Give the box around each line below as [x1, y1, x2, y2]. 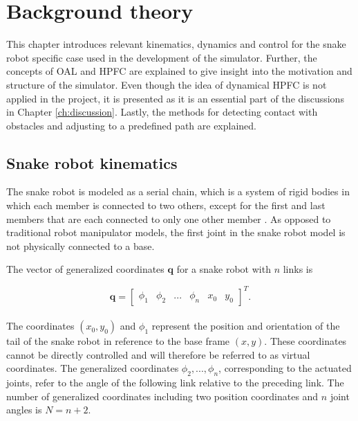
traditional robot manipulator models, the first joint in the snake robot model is [6, 225, 346, 240]
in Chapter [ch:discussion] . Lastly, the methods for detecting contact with [6, 105, 318, 119]
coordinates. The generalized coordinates [6, 361, 179, 375]
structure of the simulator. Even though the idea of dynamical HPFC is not [6, 77, 327, 91]
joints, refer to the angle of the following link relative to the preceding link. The [6, 375, 344, 390]
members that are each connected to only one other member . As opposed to [6, 211, 331, 226]
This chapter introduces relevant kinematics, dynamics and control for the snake [6, 37, 346, 51]
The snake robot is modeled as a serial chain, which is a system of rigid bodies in [6, 184, 350, 199]
